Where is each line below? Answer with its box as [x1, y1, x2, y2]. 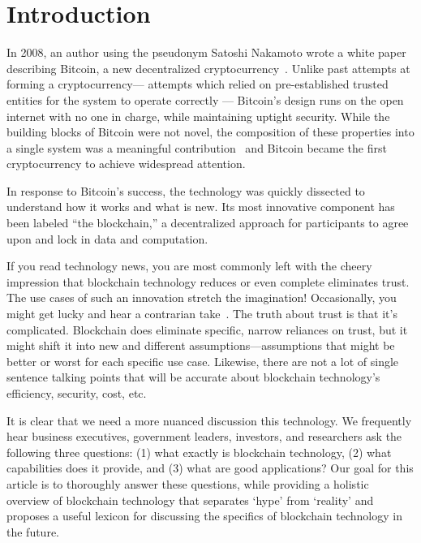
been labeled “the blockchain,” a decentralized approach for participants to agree [6, 214, 409, 231]
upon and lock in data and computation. [6, 230, 208, 247]
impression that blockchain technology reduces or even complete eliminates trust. [6, 273, 410, 290]
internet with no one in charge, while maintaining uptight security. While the [6, 107, 390, 124]
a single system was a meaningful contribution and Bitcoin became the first [6, 139, 387, 156]
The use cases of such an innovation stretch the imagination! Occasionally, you [6, 289, 397, 306]
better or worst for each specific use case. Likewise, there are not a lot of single [6, 352, 399, 369]
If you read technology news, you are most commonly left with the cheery [6, 257, 372, 274]
